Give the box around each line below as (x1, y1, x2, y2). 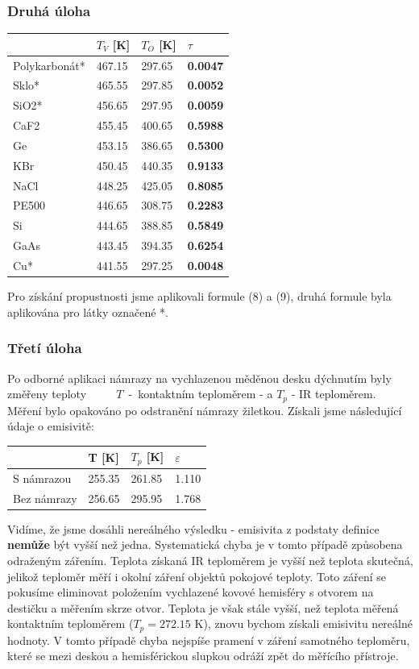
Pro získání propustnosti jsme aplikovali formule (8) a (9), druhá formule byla (7, 288, 392, 305)
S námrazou (13, 469, 72, 486)
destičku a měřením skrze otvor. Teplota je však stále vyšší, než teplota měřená (7, 599, 399, 616)
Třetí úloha (7, 338, 82, 358)
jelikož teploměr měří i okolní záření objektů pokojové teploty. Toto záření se (7, 567, 387, 584)
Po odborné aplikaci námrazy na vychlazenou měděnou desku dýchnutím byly (7, 369, 392, 386)
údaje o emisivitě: (7, 418, 94, 434)
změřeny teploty (7, 385, 87, 402)
